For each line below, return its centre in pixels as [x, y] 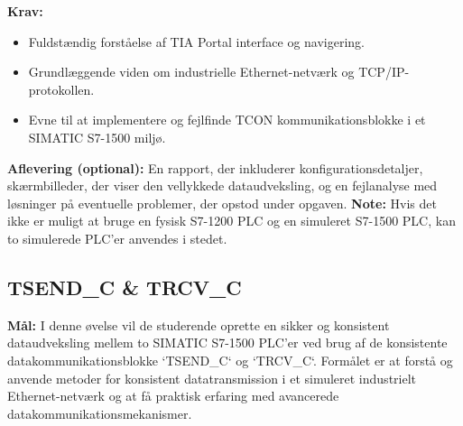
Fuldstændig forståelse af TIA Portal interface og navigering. [196, 41]
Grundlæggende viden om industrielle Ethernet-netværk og [191, 72]
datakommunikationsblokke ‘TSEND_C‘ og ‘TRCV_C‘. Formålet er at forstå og [230, 360]
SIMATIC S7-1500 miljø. [97, 137]
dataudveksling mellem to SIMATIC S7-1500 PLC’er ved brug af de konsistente [227, 343]
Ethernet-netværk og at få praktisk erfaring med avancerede [173, 396]
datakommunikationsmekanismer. [100, 413]
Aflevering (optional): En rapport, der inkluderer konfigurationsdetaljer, [215, 167]
